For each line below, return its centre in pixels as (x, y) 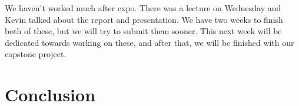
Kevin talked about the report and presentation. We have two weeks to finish (144, 19)
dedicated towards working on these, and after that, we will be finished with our (149, 42)
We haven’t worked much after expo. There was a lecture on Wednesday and (143, 8)
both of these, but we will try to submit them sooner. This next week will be (143, 31)
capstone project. (36, 54)
